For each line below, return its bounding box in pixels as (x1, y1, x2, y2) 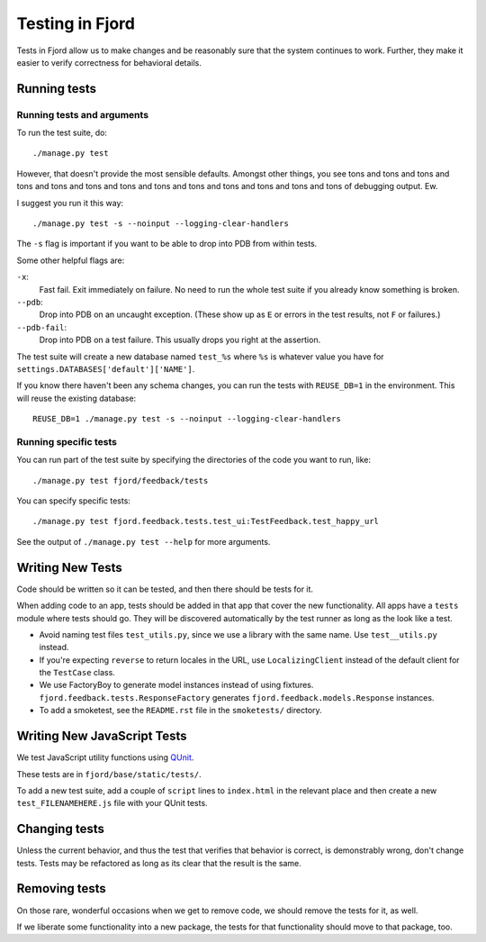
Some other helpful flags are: (16, 255, 125, 266)
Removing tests (16, 881, 107, 896)
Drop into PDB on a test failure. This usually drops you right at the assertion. (39, 334, 321, 346)
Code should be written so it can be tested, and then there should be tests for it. (16, 584, 314, 594)
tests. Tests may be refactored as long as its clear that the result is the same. (16, 857, 301, 868)
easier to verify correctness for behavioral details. (16, 57, 202, 68)
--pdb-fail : (16, 322, 67, 332)
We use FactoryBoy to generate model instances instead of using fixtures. (39, 680, 314, 691)
